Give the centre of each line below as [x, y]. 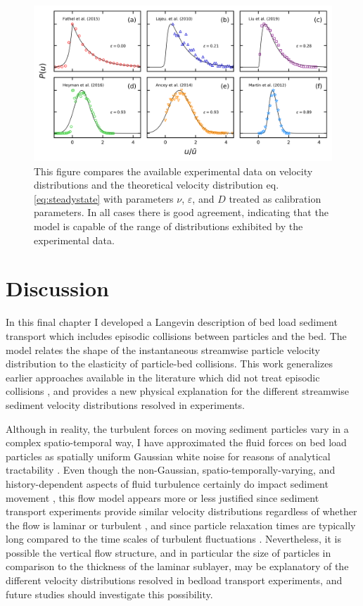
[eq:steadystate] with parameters [104, 198]
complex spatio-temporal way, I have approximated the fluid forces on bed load [176, 442]
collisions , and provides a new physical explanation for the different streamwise [177, 391]
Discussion [57, 288]
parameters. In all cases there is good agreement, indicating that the [181, 212]
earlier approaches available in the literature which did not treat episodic [163, 377]
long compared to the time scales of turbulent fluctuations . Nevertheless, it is [173, 539]
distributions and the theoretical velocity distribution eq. [157, 185]
